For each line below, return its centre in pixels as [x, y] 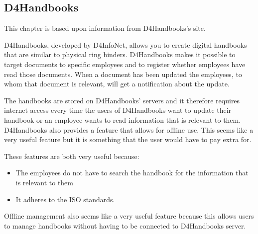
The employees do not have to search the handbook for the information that [132, 173]
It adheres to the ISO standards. [65, 199]
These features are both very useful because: [72, 156]
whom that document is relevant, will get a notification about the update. [117, 84]
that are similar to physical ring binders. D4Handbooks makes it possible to [120, 54]
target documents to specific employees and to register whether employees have [125, 64]
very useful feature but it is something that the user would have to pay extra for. [128, 139]
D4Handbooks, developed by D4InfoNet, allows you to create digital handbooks [126, 44]
